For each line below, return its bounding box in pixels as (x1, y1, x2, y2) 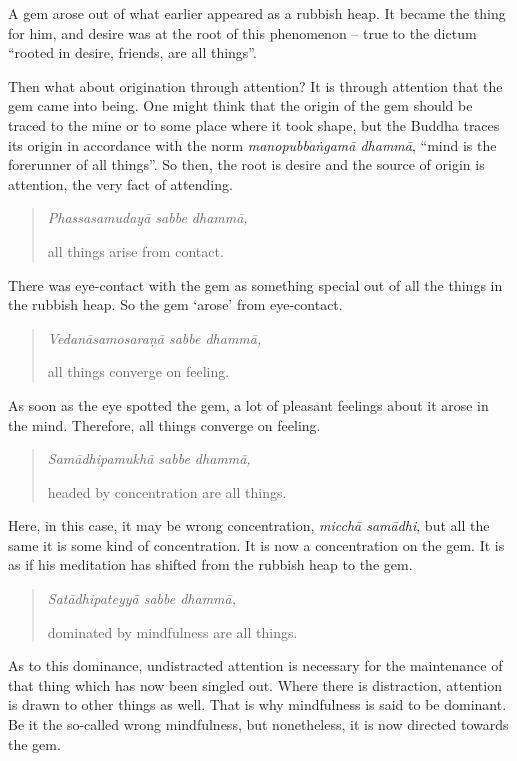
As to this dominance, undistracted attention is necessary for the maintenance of (8, 655, 503, 676)
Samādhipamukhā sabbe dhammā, (47, 448, 251, 469)
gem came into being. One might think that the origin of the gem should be (8, 95, 473, 116)
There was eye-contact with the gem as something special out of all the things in (8, 274, 503, 295)
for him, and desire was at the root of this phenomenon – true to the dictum (8, 22, 477, 43)
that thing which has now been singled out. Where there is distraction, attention (8, 674, 502, 695)
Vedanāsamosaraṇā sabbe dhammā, (47, 327, 262, 348)
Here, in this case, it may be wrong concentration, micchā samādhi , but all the (8, 515, 490, 536)
